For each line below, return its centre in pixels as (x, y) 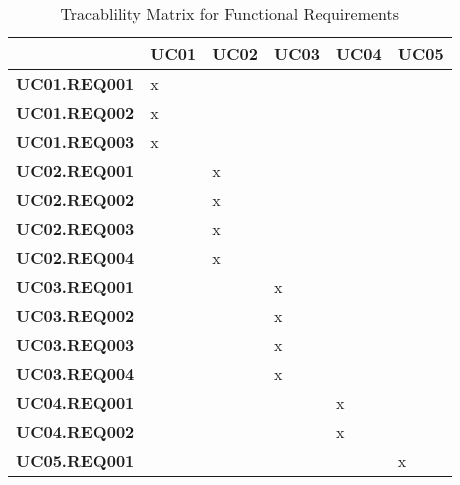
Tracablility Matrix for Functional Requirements (230, 13)
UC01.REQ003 (75, 141)
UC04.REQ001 (75, 402)
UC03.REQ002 (75, 315)
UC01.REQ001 (75, 83)
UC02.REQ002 (75, 199)
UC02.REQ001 (75, 170)
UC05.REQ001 (75, 460)
